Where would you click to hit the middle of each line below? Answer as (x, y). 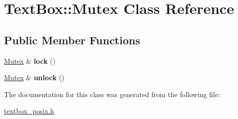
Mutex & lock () (30, 60)
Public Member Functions (72, 40)
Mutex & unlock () (34, 77)
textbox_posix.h (29, 111)
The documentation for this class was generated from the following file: (112, 94)
